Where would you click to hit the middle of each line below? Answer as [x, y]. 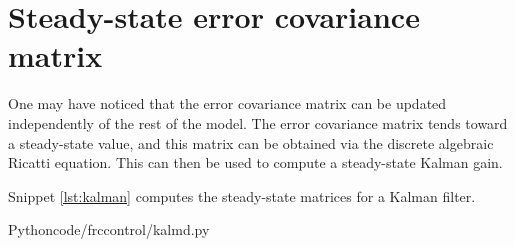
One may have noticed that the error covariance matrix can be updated [227, 103]
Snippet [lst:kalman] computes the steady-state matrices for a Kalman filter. [242, 195]
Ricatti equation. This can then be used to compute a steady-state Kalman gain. [255, 162]
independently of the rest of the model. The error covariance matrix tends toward [258, 122]
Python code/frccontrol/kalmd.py [109, 229]
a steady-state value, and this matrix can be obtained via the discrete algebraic [251, 142]
